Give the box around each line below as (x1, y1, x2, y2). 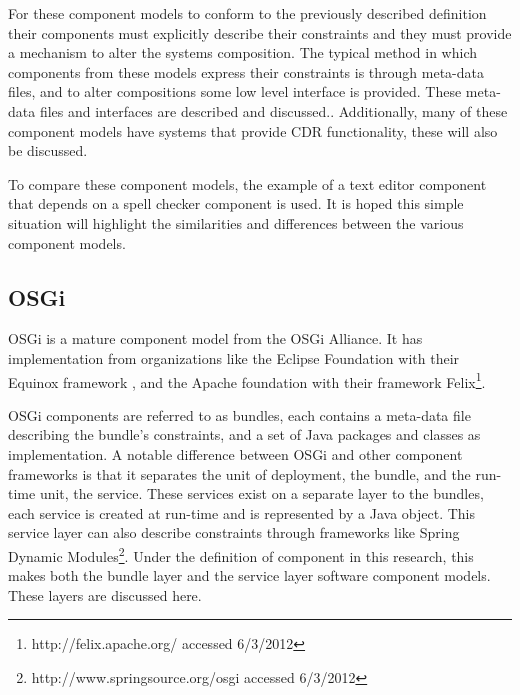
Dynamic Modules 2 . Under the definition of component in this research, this (8, 542, 474, 566)
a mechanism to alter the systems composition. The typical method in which (8, 42, 477, 63)
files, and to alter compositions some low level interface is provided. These (8, 81, 462, 102)
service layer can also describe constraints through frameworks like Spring (8, 522, 460, 543)
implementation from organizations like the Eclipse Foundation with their (8, 347, 460, 368)
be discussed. (8, 140, 88, 161)
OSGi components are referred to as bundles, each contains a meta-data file (8, 404, 471, 425)
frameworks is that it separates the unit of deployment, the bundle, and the (8, 463, 471, 484)
